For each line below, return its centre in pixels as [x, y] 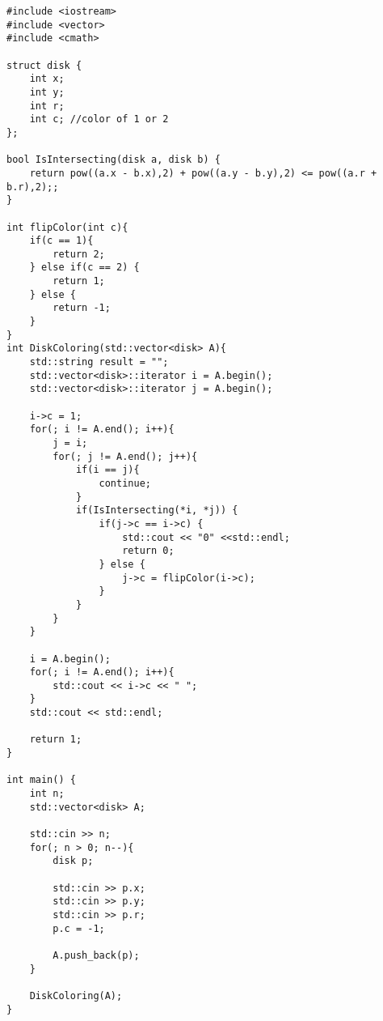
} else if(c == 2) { [84, 268]
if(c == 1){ [61, 241]
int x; [47, 79]
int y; [47, 92]
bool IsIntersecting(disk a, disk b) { [114, 160]
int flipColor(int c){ [67, 227]
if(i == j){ [107, 470]
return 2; [79, 254]
